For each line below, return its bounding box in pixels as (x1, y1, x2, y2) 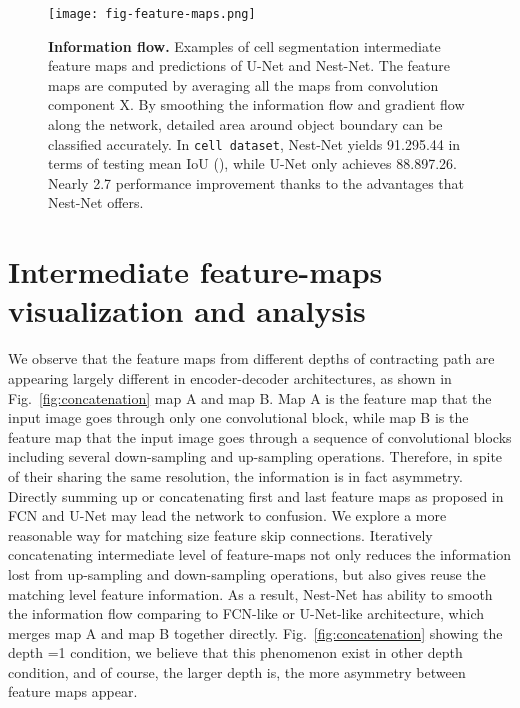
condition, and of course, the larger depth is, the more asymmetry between (8, 661, 466, 682)
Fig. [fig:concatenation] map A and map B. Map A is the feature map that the (8, 387, 492, 408)
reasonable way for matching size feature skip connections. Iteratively (8, 524, 433, 545)
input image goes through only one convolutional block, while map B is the (8, 407, 469, 428)
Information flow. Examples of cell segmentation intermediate (48, 35, 441, 56)
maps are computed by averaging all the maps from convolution (48, 74, 439, 95)
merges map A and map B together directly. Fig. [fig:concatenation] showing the (8, 622, 503, 643)
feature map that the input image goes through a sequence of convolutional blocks (8, 426, 512, 447)
